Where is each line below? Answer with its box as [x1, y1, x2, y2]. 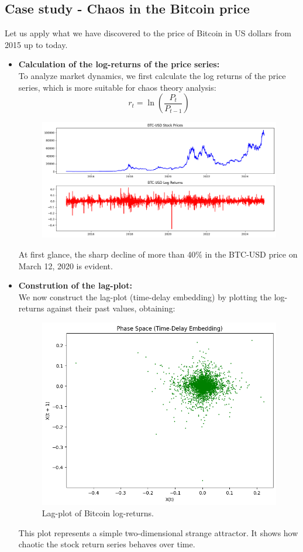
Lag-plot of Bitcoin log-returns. [42, 507, 154, 519]
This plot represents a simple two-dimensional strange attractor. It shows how [18, 526, 298, 539]
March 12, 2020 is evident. [18, 259, 113, 272]
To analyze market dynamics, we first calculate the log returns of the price [18, 69, 286, 81]
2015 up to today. [5, 38, 68, 50]
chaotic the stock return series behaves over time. [18, 538, 195, 550]
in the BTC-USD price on [205, 248, 298, 260]
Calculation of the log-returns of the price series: [18, 58, 220, 70]
